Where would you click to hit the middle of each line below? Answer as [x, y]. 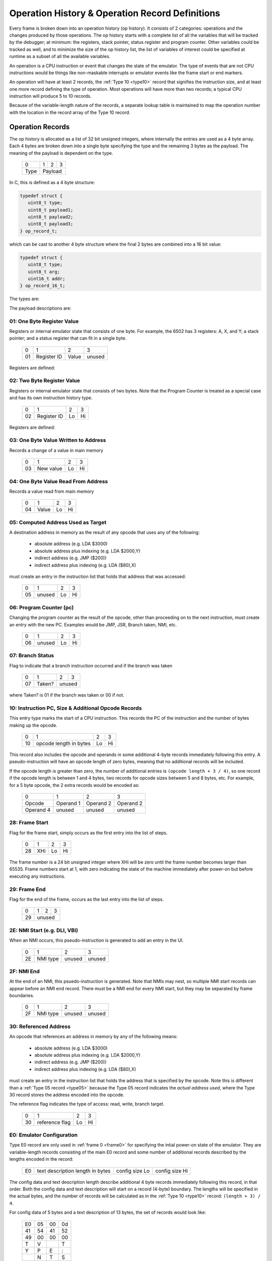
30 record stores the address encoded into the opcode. [67, 1095]
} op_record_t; [39, 231]
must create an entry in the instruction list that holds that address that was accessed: [98, 576]
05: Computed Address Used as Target [58, 522]
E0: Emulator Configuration [44, 1135]
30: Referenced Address [40, 1026]
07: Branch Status [32, 656]
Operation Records [40, 127]
